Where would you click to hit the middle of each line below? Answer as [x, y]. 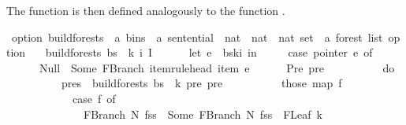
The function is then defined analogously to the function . [146, 10]
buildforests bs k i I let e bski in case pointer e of [209, 52]
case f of [94, 98]
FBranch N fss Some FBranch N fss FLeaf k [203, 114]
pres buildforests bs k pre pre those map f [201, 83]
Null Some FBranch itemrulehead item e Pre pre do [217, 67]
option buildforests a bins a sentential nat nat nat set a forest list [197, 37]
